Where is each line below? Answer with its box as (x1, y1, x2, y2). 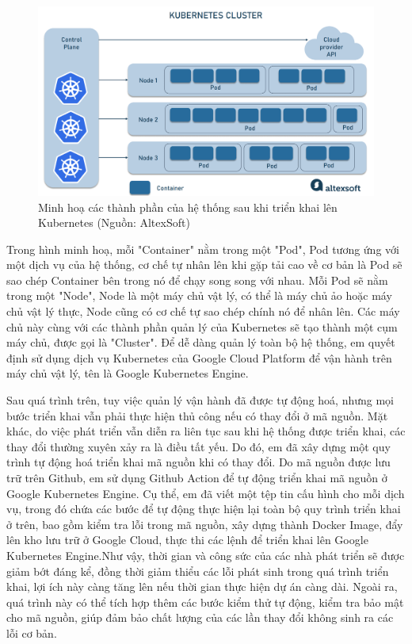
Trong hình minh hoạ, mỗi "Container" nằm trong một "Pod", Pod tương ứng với (6, 240, 399, 257)
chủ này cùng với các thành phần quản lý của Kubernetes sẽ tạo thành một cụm (6, 318, 398, 335)
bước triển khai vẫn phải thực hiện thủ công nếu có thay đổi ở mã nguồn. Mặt (6, 407, 388, 424)
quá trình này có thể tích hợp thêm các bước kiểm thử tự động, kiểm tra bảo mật (6, 593, 404, 610)
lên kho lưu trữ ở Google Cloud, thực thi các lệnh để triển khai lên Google (6, 531, 368, 548)
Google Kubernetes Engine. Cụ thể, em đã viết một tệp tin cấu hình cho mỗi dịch (6, 485, 405, 501)
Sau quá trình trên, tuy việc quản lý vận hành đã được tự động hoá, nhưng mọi (6, 392, 395, 408)
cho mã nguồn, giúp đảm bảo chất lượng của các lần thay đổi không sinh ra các (6, 609, 394, 626)
